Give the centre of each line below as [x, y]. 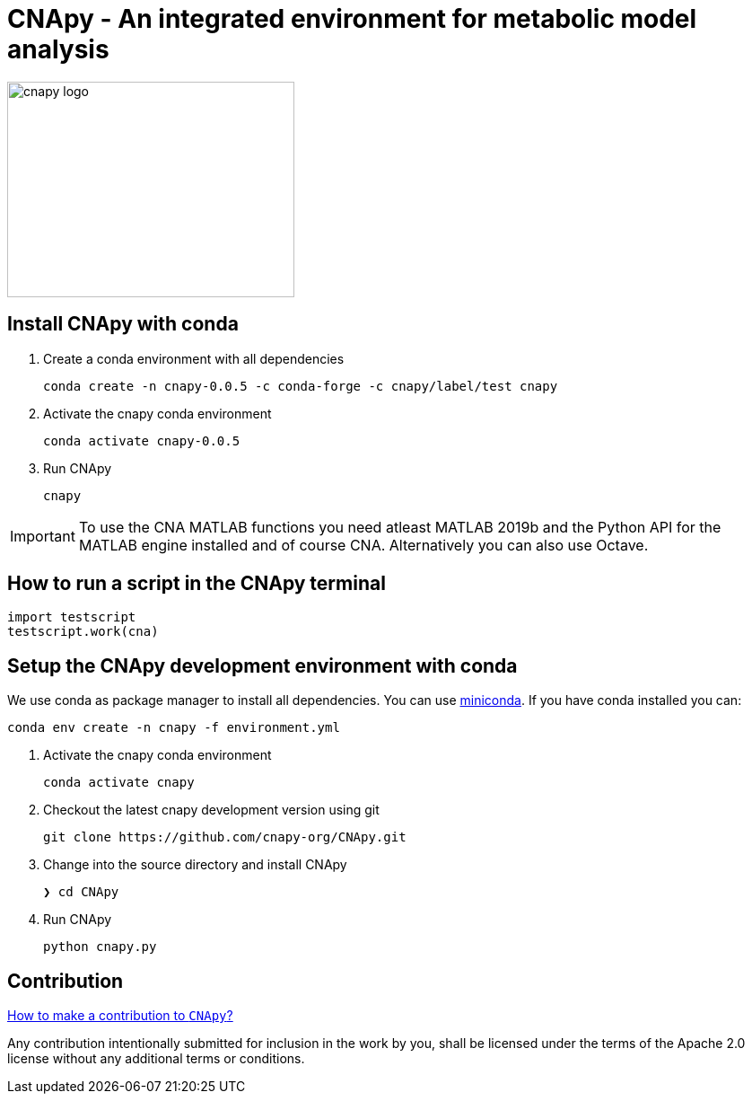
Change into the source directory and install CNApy [195, 865]
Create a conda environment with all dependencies [194, 358]
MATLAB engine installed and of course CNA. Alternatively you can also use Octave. [363, 545]
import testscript [72, 617]
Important [43, 536]
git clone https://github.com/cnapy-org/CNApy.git [225, 837]
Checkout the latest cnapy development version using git [211, 810]
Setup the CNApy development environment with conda [262, 665]
